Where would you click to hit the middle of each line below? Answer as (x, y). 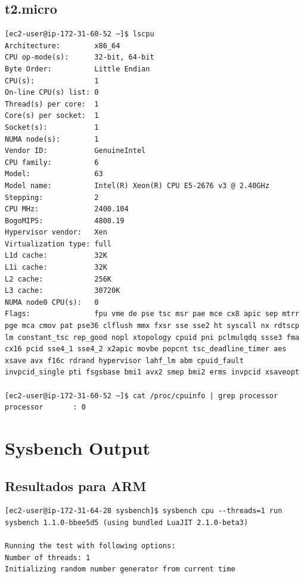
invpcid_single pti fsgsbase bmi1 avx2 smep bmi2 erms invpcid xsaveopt (152, 372)
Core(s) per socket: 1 (52, 116)
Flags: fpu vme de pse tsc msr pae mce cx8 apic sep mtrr (152, 314)
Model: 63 (54, 174)
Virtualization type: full (58, 244)
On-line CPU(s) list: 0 (52, 93)
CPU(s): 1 (52, 81)
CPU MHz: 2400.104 (67, 209)
